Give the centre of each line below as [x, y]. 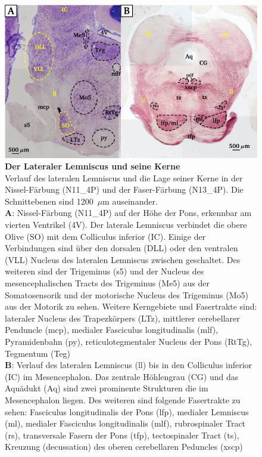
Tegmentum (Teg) [38, 353]
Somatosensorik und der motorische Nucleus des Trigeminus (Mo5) [127, 294]
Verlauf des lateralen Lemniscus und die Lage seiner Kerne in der [124, 177]
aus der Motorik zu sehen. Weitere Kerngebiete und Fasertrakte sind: [131, 306]
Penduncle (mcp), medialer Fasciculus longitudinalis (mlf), [112, 330]
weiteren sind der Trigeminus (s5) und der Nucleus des [105, 271]
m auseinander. [130, 201]
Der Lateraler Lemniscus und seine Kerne [93, 166]
